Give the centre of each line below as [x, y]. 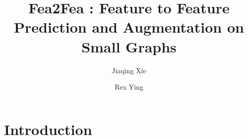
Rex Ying [129, 87]
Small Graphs [129, 46]
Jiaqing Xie [129, 70]
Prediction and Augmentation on [129, 27]
